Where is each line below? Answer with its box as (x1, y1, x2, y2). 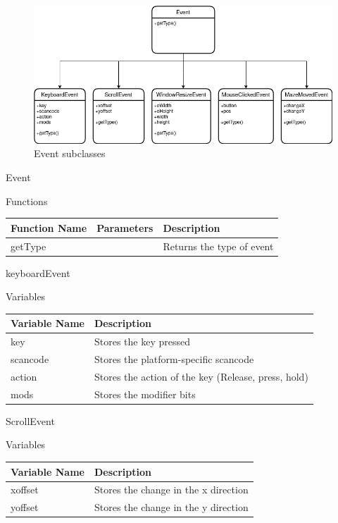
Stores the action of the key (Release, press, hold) (94, 369, 308, 383)
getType (11, 238, 46, 253)
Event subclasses (34, 146, 106, 161)
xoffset (11, 482, 39, 497)
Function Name (11, 220, 87, 235)
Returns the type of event (163, 238, 274, 253)
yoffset (11, 500, 39, 515)
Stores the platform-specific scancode (94, 352, 254, 367)
